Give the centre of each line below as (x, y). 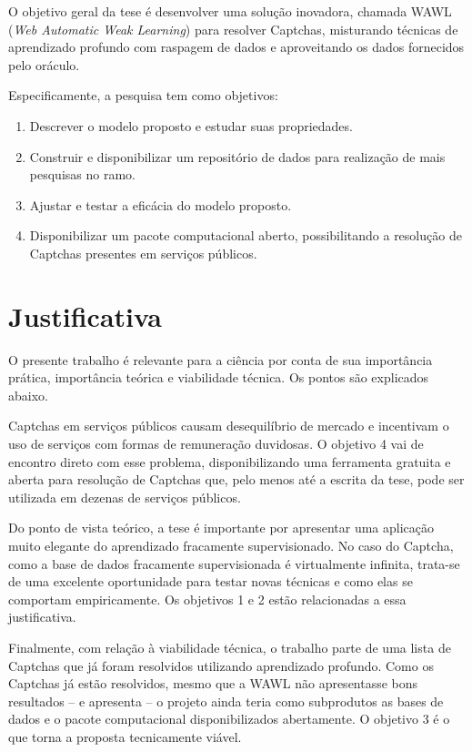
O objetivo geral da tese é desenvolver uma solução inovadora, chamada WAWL (230, 11)
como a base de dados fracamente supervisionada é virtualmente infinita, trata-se (234, 563)
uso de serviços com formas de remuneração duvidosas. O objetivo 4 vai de (216, 444)
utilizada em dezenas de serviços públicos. (125, 497)
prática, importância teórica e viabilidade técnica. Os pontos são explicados (219, 377)
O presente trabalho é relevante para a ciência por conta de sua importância (221, 359)
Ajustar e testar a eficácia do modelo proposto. (161, 204)
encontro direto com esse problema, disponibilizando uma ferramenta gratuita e (230, 461)
